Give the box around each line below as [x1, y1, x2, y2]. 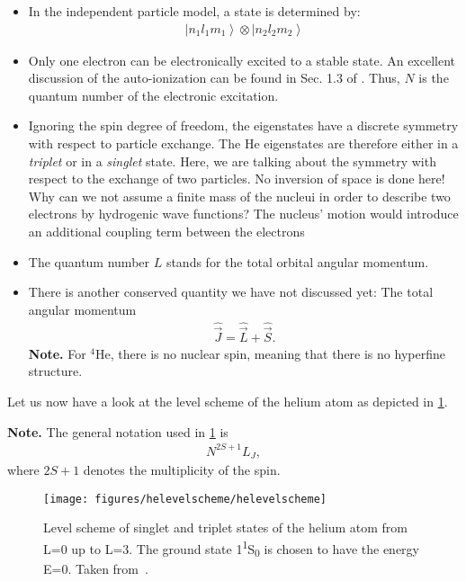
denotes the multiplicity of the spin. [83, 460, 281, 479]
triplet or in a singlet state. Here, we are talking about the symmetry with [28, 151, 436, 170]
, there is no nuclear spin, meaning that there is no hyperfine [110, 344, 445, 362]
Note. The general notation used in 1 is [7, 422, 229, 441]
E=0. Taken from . [43, 559, 148, 577]
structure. [28, 362, 83, 380]
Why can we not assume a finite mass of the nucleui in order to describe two [28, 186, 451, 205]
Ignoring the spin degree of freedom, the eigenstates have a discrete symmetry [28, 116, 459, 135]
